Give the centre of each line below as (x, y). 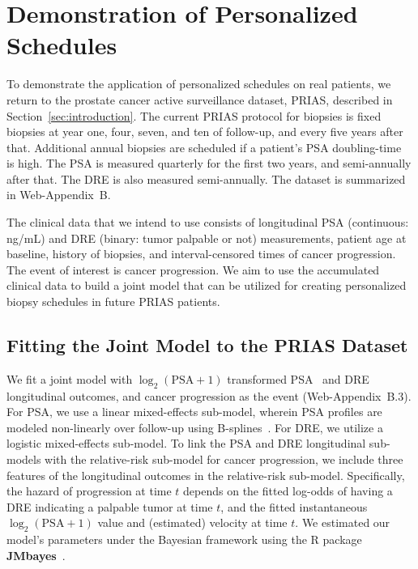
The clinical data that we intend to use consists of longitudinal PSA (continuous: (208, 222)
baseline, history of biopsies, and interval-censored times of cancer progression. (201, 254)
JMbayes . (36, 555)
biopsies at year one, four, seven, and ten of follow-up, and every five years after (205, 132)
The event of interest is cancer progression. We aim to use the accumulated (193, 269)
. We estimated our (343, 522)
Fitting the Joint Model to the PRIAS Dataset (207, 345)
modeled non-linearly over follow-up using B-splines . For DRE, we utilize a (195, 427)
